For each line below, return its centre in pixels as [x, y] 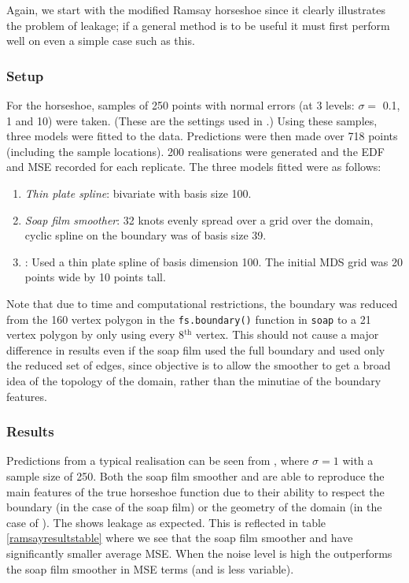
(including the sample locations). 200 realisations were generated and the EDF [195, 151]
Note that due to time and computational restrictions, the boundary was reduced [202, 303]
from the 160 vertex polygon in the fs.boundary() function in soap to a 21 [189, 319]
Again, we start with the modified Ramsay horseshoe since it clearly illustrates [196, 9]
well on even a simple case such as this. [101, 41]
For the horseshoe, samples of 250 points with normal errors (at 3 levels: [181, 105]
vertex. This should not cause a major [287, 334]
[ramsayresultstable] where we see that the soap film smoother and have [180, 538]
